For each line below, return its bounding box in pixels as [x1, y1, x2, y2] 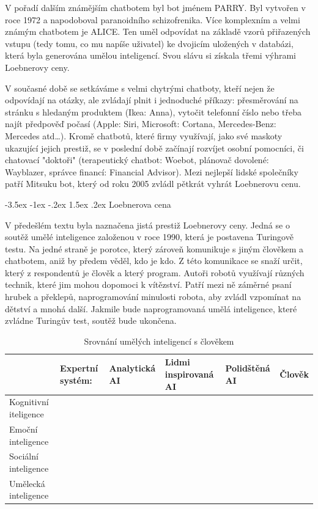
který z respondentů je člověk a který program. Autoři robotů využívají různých [5, 266, 305, 279]
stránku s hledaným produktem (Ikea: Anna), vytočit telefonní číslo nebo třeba [5, 105, 301, 118]
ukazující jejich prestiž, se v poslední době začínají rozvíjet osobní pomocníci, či [5, 141, 304, 154]
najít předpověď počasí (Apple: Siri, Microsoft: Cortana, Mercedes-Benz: [5, 117, 276, 130]
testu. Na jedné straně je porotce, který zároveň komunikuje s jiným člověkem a [5, 242, 304, 255]
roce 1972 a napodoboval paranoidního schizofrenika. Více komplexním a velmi [5, 13, 300, 26]
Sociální [9, 450, 39, 463]
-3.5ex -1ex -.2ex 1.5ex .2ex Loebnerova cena [5, 197, 171, 210]
